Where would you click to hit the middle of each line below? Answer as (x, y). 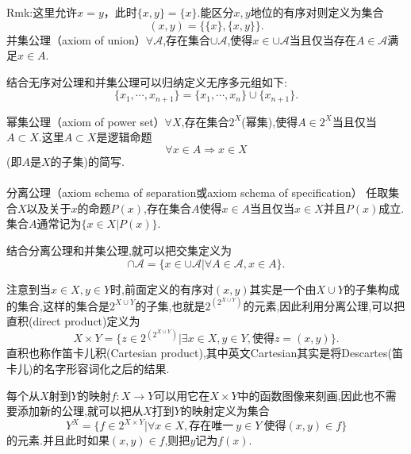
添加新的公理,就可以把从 (80, 411)
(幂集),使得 (270, 121)
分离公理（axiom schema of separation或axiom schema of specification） (184, 192)
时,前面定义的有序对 (162, 289)
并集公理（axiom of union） (76, 39)
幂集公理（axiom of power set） (86, 121)
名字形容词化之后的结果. (107, 368)
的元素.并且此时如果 (58, 440)
